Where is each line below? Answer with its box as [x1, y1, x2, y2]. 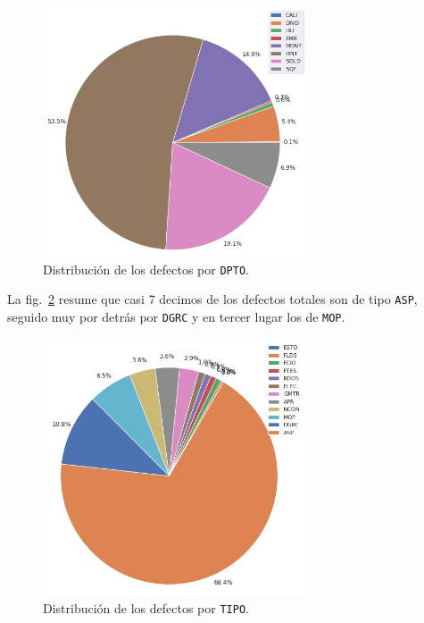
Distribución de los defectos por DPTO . [43, 259, 249, 278]
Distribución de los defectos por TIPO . [43, 598, 249, 617]
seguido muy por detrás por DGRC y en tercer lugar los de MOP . [7, 307, 345, 326]
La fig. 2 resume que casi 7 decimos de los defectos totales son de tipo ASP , [7, 290, 418, 308]
